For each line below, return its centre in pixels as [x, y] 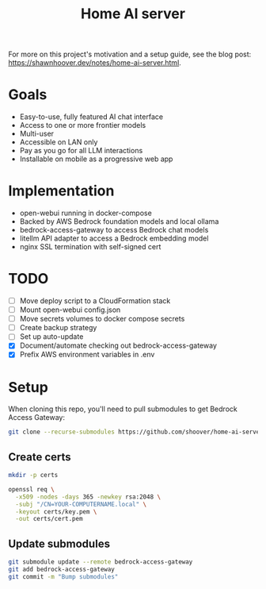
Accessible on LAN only [59, 142]
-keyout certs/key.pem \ [56, 512]
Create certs [40, 457]
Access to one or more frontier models [83, 125]
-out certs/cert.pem [49, 519]
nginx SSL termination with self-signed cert [90, 247]
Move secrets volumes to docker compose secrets [102, 319]
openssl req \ [32, 489]
